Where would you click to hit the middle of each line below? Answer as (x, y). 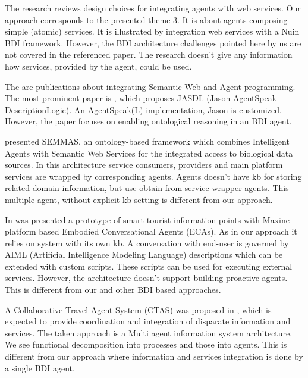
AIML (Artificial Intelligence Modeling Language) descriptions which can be (144, 254)
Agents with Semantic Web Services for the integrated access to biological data (149, 153)
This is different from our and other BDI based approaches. (113, 290)
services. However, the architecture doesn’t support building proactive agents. (146, 278)
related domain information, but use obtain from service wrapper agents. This (147, 188)
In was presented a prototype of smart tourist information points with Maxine (147, 219)
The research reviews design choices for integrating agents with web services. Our (153, 8)
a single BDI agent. (40, 368)
